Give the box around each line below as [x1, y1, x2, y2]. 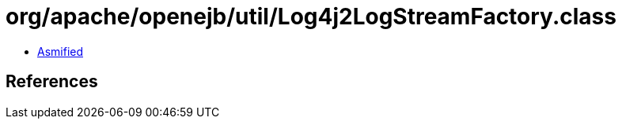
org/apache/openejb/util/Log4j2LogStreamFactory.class [6, 3, 616, 30]
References [6, 72, 98, 92]
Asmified [37, 44, 84, 58]
